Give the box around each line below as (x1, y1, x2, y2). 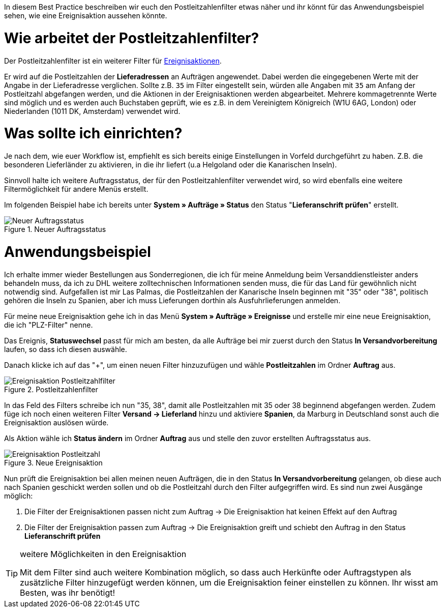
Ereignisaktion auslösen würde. (4, 418, 109, 427)
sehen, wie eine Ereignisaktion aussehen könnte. (4, 11, 167, 20)
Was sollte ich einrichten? (4, 125, 183, 142)
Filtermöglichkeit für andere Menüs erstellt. (4, 185, 149, 193)
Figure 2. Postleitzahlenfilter (4, 385, 98, 394)
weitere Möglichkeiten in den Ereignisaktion (20, 548, 187, 559)
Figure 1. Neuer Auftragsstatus (4, 225, 106, 234)
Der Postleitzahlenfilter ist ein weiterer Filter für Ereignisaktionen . (4, 56, 222, 65)
